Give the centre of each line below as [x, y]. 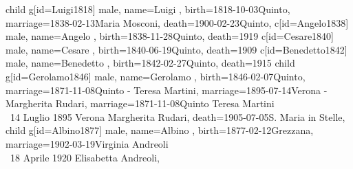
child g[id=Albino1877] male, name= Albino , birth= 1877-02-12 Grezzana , [160, 130]
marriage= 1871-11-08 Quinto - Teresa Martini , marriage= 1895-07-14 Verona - [167, 90]
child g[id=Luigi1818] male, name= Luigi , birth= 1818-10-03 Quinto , [148, 9]
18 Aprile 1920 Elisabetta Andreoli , [85, 157]
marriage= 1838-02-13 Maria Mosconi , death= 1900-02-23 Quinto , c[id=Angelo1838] [177, 22]
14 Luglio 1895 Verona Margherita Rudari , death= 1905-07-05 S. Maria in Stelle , [178, 116]
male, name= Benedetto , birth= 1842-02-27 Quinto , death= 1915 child [150, 63]
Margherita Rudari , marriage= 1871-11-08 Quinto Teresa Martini [140, 103]
